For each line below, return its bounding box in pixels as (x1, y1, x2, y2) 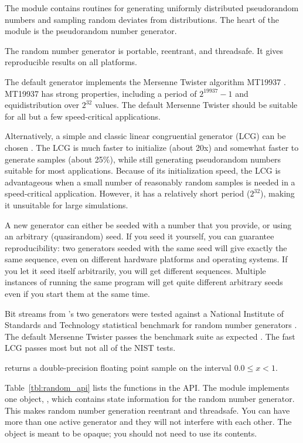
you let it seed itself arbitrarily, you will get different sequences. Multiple (5, 264, 266, 276)
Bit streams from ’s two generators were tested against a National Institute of (5, 307, 284, 319)
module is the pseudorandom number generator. (5, 25, 177, 37)
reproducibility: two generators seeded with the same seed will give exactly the (5, 241, 287, 253)
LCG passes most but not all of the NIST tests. (5, 341, 176, 354)
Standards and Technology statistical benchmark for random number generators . (5, 319, 297, 331)
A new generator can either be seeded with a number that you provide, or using (5, 218, 292, 231)
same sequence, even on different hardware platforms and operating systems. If (5, 253, 288, 265)
